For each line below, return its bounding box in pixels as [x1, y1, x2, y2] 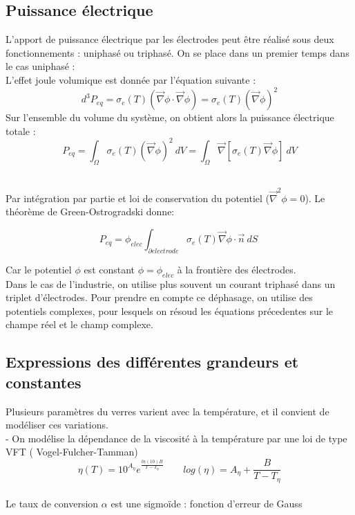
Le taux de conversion [6, 496, 99, 511]
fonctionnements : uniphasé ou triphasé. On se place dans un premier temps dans [6, 45, 349, 60]
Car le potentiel [6, 262, 72, 276]
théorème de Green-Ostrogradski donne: [6, 204, 175, 219]
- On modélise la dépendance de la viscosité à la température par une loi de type [6, 431, 347, 445]
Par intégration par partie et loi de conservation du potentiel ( [6, 190, 269, 205]
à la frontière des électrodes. [177, 262, 296, 276]
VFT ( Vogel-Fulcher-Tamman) [6, 444, 138, 459]
